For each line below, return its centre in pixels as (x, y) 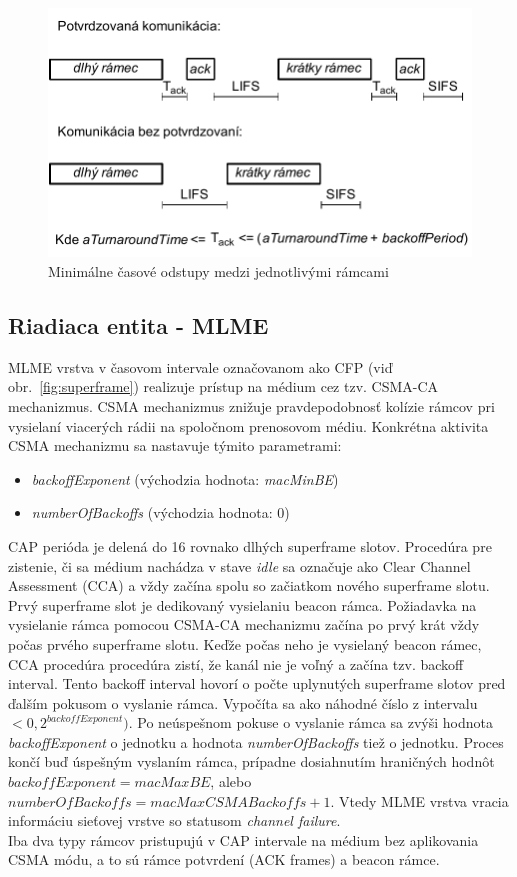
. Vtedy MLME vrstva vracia (419, 800)
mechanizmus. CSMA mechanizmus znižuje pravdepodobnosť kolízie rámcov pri (251, 405)
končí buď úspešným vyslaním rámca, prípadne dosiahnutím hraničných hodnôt (251, 761)
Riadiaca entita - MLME (138, 324)
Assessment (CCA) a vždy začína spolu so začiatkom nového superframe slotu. (249, 585)
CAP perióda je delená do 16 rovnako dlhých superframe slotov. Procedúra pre (250, 545)
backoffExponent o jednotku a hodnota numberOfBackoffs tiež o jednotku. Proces (256, 741)
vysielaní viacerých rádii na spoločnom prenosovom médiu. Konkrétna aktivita (248, 425)
